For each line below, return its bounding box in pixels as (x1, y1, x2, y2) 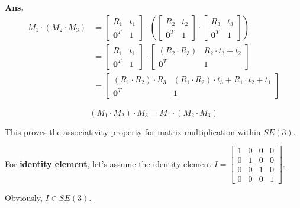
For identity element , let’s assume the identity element (5, 157, 212, 169)
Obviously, (5, 191, 43, 204)
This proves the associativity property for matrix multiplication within (5, 125, 261, 137)
